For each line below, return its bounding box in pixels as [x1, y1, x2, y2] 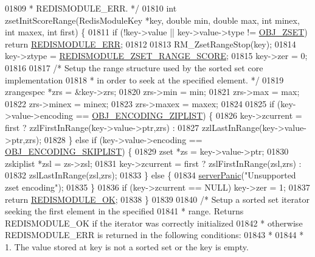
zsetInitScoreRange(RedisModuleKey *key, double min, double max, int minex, [5, 13, 300, 26]
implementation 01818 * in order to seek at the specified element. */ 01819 [5, 73, 284, 86]
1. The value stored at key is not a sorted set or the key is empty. [5, 240, 249, 253]
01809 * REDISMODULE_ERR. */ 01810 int [5, 2, 177, 14]
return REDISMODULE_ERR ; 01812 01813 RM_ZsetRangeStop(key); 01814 [5, 37, 296, 50]
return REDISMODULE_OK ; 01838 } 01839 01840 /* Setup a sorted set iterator [5, 192, 310, 205]
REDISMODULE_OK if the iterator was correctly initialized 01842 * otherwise [5, 216, 303, 229]
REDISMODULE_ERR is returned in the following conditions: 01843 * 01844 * [5, 228, 304, 241]
